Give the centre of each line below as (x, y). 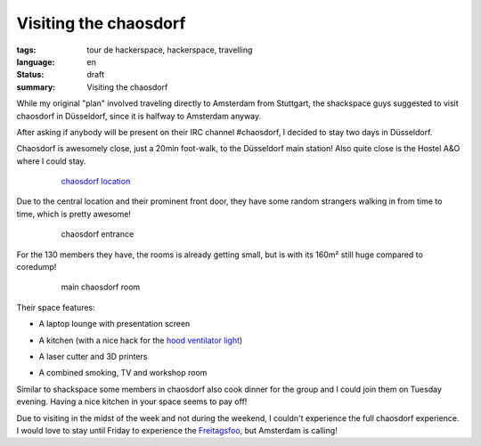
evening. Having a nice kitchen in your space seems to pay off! (132, 401)
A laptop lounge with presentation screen (114, 324)
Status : (30, 75)
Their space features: (56, 307)
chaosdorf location (96, 182)
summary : (36, 87)
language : (36, 61)
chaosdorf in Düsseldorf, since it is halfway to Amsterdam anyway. (139, 116)
